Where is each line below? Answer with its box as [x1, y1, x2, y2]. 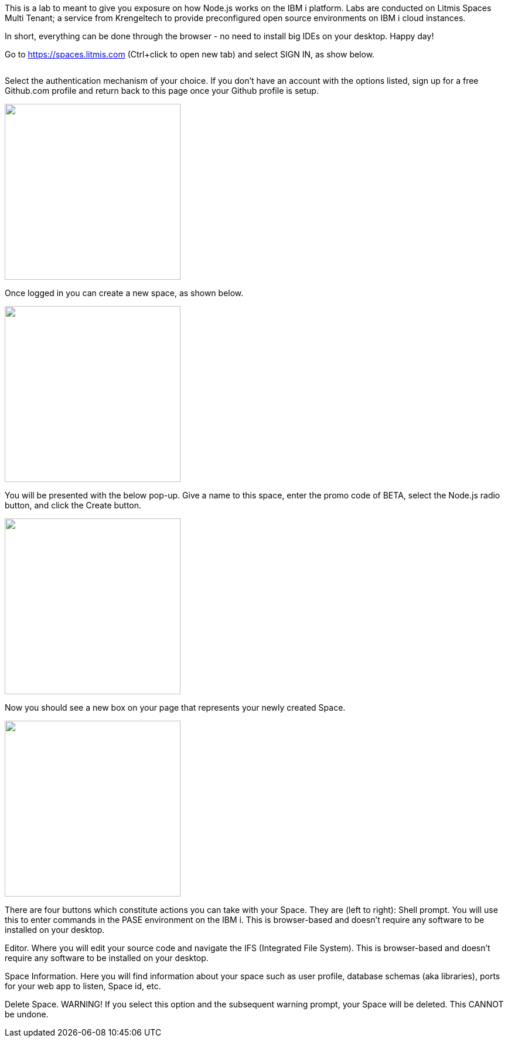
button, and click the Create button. [5, 500, 142, 510]
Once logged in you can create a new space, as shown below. [5, 288, 244, 298]
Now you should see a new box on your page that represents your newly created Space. [5, 702, 346, 712]
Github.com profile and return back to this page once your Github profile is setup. [5, 86, 319, 96]
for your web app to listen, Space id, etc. [5, 981, 161, 991]
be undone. [5, 1009, 49, 1019]
